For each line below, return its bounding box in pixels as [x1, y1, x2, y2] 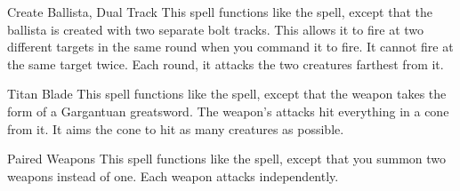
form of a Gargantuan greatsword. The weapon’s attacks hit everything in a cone [7, 101, 449, 120]
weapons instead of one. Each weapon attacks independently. [7, 166, 339, 185]
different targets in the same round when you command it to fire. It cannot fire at [7, 37, 454, 56]
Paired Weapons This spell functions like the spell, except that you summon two [7, 149, 447, 168]
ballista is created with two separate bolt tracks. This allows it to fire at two [7, 20, 424, 38]
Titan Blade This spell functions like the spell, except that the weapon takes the [7, 84, 447, 103]
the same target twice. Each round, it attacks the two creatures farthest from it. [7, 54, 444, 73]
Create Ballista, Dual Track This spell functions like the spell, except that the [7, 3, 433, 20]
